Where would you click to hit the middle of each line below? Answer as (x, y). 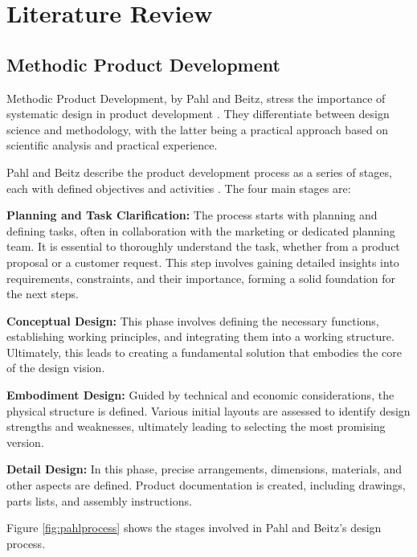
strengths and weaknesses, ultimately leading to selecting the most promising (196, 426)
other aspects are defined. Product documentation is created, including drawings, (206, 485)
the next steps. (43, 294)
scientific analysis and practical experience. (112, 145)
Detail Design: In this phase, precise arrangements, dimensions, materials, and (204, 469)
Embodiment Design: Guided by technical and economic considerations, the (200, 395)
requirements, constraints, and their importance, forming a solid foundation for (201, 278)
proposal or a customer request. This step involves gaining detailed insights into (203, 262)
